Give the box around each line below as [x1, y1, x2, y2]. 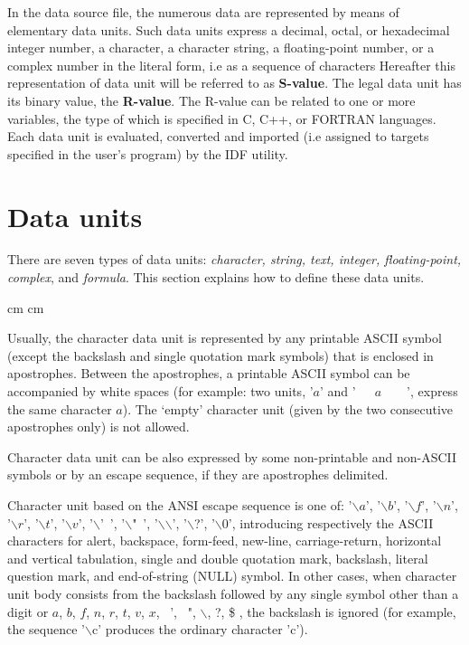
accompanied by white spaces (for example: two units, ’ [7, 382, 314, 401]
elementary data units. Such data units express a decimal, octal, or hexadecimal [7, 20, 450, 39]
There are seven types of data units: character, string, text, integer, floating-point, [7, 250, 462, 269]
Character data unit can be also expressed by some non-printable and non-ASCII [7, 447, 457, 466]
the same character [7, 399, 112, 418]
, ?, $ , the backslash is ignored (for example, [207, 602, 456, 621]
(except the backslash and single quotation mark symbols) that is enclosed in [7, 346, 434, 365]
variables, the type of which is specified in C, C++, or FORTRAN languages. [7, 109, 436, 128]
